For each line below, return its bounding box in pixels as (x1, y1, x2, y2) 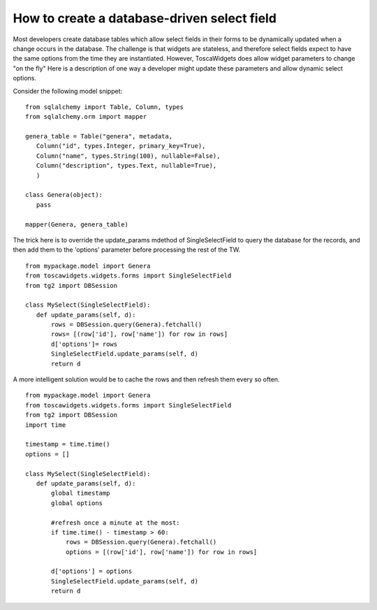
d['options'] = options (51, 567, 133, 576)
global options (51, 499, 103, 507)
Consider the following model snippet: (13, 87, 122, 95)
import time (25, 421, 66, 429)
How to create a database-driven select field (13, 10, 277, 26)
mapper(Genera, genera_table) (25, 220, 129, 228)
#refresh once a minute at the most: (51, 518, 181, 527)
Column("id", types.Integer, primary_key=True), (36, 142, 206, 150)
